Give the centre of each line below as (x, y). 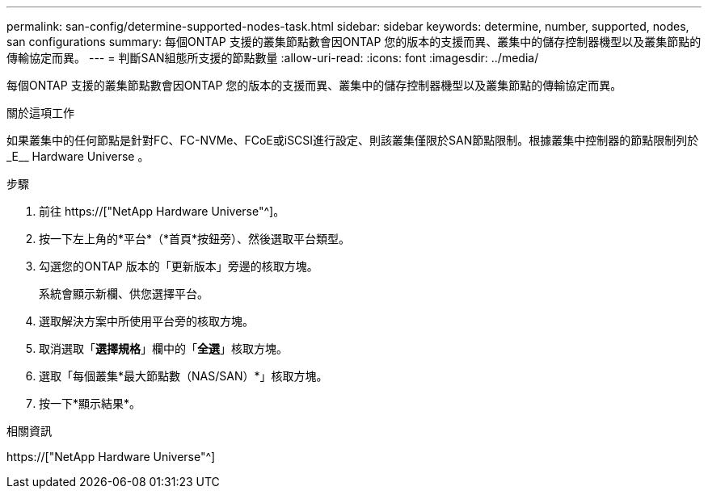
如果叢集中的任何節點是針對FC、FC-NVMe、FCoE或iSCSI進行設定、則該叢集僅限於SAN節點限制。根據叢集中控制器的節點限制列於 (353, 140)
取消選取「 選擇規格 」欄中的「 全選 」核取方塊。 (163, 348)
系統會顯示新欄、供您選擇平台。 (124, 294)
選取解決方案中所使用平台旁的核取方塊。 (146, 321)
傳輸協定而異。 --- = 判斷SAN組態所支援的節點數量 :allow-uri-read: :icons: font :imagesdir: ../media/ (273, 58)
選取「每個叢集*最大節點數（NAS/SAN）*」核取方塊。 (183, 376)
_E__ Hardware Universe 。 (78, 156)
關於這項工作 (40, 113)
